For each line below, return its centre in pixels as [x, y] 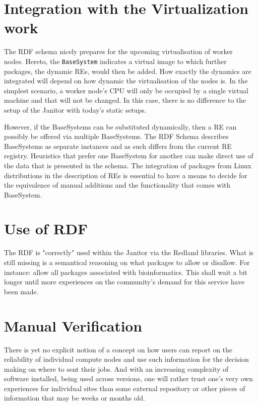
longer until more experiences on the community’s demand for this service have [124, 282]
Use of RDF [46, 229]
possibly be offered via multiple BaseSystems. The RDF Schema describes [116, 136]
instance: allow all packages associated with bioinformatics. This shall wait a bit [126, 272]
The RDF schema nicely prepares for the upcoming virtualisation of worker [119, 51]
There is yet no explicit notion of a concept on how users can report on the [118, 349]
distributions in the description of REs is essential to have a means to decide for [126, 175]
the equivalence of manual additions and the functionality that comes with [117, 185]
